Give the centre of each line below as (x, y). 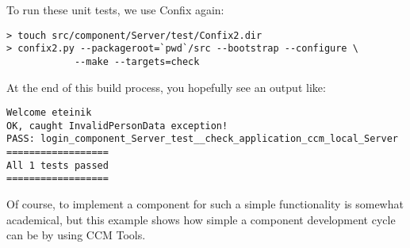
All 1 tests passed (57, 165)
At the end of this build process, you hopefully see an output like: (166, 87)
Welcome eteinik (49, 113)
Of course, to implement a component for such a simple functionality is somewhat (205, 204)
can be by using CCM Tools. (76, 235)
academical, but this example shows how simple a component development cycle (201, 219)
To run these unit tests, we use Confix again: (115, 10)
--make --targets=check (137, 61)
